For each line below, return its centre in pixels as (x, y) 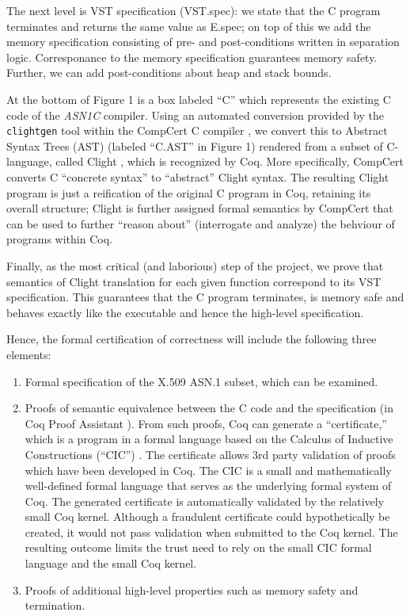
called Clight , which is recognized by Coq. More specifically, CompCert (230, 161)
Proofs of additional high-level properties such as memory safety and (192, 589)
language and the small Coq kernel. (111, 563)
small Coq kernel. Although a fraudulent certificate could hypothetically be (207, 517)
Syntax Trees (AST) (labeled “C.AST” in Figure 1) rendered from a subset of (195, 145)
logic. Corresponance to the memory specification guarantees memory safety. (192, 57)
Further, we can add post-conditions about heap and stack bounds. (169, 73)
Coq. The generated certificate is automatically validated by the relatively (205, 501)
